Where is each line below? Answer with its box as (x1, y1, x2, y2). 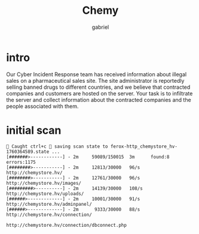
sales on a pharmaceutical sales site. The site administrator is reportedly (6, 77, 185, 84)
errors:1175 (6, 159, 36, 165)
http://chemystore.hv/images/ (6, 180, 82, 186)
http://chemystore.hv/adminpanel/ (6, 201, 93, 207)
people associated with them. (6, 103, 79, 110)
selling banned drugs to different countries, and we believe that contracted (6, 83, 191, 91)
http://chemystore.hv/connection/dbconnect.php (6, 222, 127, 228)
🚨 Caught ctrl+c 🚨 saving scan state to (6, 143, 109, 149)
